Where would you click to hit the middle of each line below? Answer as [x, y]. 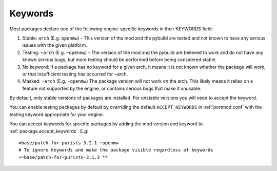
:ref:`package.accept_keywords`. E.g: [49, 131]
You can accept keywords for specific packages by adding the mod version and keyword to [106, 124]
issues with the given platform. [55, 45]
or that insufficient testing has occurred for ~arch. [75, 74]
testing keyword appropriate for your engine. [57, 114]
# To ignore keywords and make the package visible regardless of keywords [116, 150]
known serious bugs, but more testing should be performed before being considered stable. [120, 60]
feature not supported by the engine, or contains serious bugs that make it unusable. [112, 88]
